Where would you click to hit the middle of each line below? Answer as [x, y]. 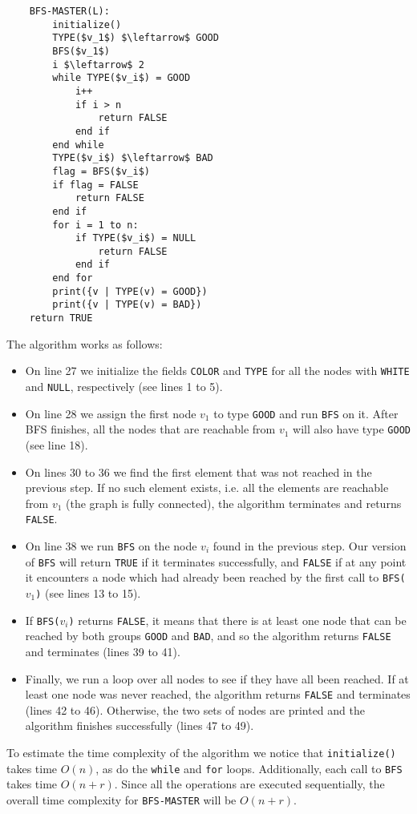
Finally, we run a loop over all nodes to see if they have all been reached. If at [217, 678]
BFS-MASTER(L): [69, 11]
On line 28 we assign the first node [111, 413]
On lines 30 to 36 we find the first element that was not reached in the [198, 471]
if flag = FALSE [95, 185]
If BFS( [43, 620]
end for [73, 278]
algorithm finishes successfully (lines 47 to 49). [140, 725]
